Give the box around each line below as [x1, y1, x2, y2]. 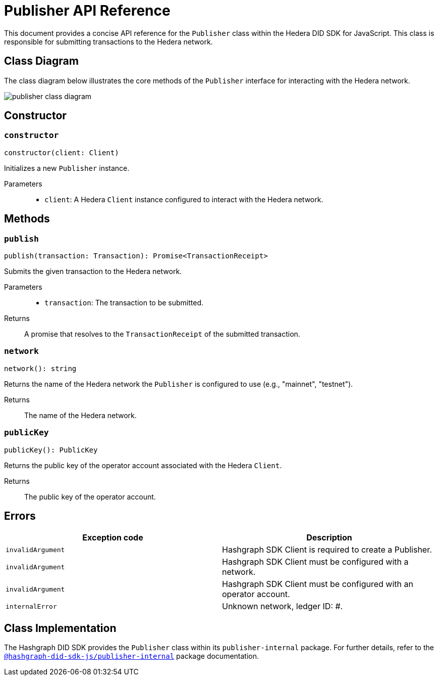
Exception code [82, 532, 143, 543]
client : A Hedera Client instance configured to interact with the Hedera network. [44, 195, 323, 204]
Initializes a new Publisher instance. [4, 163, 130, 172]
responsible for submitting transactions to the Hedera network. [4, 37, 213, 46]
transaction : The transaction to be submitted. [44, 298, 204, 307]
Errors [4, 509, 36, 522]
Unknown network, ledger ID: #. [222, 601, 343, 612]
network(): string [4, 364, 77, 373]
